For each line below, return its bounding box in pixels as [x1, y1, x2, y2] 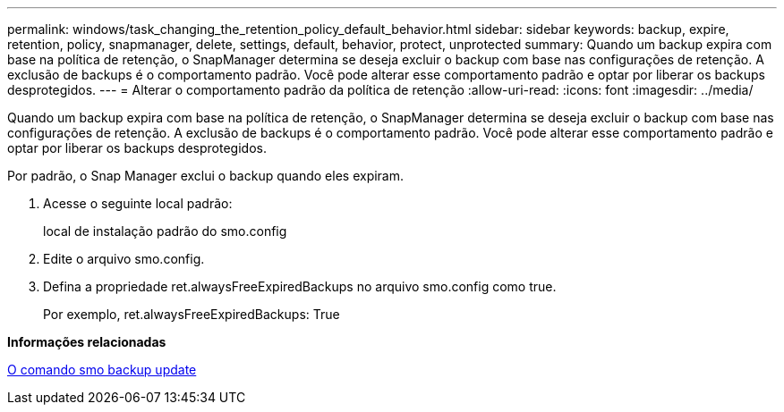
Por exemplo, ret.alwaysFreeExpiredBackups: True [43, 307, 340, 322]
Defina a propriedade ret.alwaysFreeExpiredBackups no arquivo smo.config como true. [43, 279, 557, 294]
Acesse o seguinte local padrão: [43, 196, 233, 211]
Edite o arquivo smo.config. [43, 251, 205, 266]
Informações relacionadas [7, 334, 166, 349]
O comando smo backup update [7, 362, 197, 377]
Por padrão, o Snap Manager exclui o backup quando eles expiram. [7, 168, 405, 183]
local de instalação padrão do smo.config [43, 223, 287, 239]
